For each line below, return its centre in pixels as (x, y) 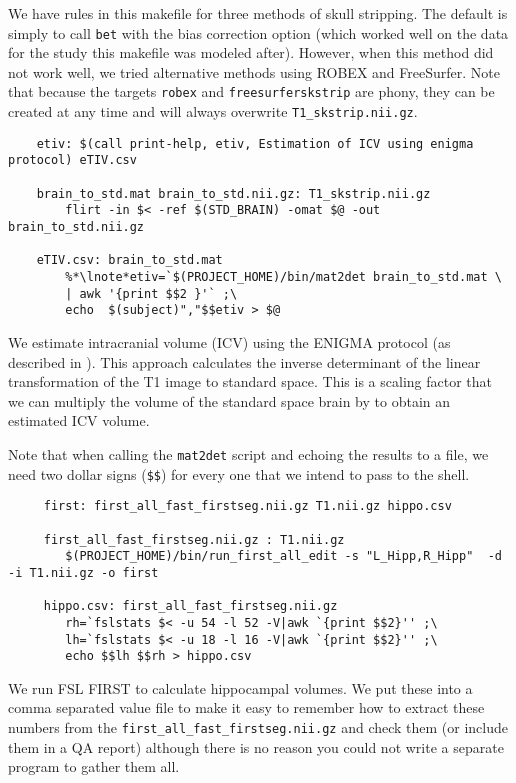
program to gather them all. (94, 766)
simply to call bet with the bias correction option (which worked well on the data (258, 32)
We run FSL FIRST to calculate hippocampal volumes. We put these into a (240, 687)
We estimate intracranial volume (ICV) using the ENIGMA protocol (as (229, 341)
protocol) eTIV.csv (72, 160)
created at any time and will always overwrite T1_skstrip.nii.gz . (213, 111)
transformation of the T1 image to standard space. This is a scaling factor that (250, 381)
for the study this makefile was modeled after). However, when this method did (251, 52)
